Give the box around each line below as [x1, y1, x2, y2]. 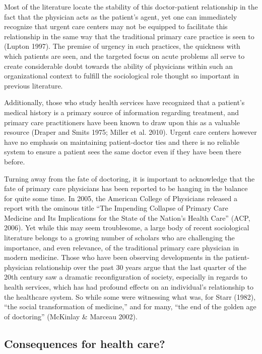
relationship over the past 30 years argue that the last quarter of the [35, 261, 246, 272]
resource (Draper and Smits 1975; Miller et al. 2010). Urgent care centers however [4, 127, 257, 137]
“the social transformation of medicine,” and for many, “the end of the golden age [4, 301, 256, 312]
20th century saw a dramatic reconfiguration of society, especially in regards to [4, 272, 247, 282]
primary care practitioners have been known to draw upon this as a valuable [4, 117, 240, 127]
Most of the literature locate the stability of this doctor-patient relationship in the [4, 2, 258, 12]
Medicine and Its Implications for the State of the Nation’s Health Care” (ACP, [4, 212, 250, 223]
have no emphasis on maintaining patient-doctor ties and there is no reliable [4, 136, 240, 147]
